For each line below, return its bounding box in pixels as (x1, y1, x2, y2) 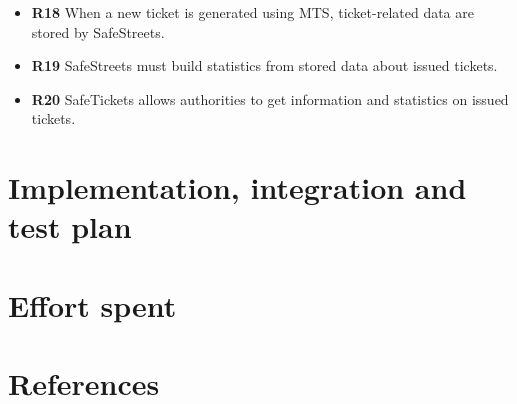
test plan (8, 206, 132, 247)
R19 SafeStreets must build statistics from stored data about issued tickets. (31, 55, 498, 76)
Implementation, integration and (8, 167, 467, 208)
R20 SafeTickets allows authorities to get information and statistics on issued (31, 88, 509, 109)
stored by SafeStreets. (31, 21, 165, 42)
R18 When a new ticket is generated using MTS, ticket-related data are (31, 2, 474, 22)
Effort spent (8, 284, 177, 325)
